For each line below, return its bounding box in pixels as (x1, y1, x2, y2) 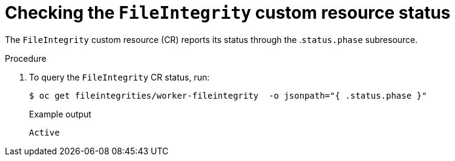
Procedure (5, 53, 47, 64)
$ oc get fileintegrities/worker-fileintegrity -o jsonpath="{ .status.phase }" (29, 90, 427, 100)
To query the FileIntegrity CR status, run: (29, 71, 210, 82)
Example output (29, 108, 91, 119)
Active (29, 127, 60, 137)
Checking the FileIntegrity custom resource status (5, 2, 451, 23)
